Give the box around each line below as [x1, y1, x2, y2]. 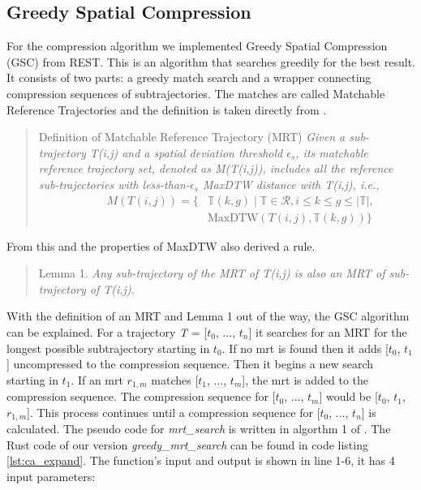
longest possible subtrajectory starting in [6, 339, 210, 356]
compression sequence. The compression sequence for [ [6, 388, 276, 405]
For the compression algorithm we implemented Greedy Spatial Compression [6, 37, 388, 54]
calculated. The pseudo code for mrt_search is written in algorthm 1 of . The [6, 420, 391, 437]
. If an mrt [71, 371, 123, 388]
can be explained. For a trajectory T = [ [6, 323, 208, 340]
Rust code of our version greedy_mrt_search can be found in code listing [6, 436, 368, 453]
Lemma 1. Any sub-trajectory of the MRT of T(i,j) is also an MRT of [38, 264, 385, 282]
